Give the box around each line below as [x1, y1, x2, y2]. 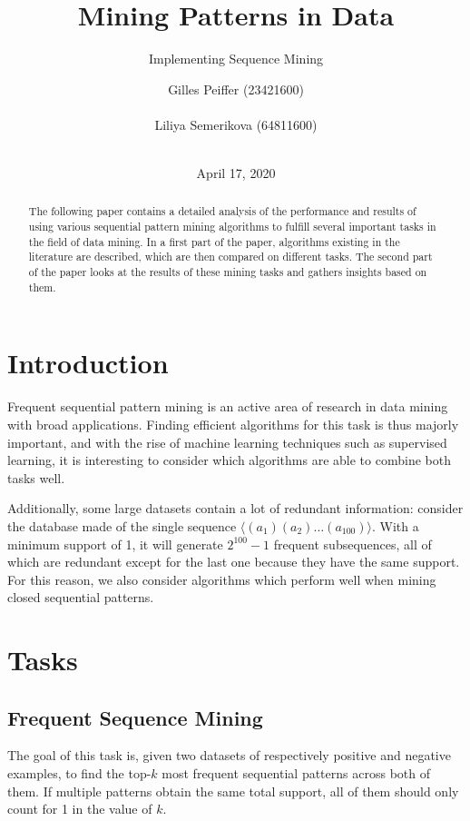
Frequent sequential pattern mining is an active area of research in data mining [7, 397, 448, 416]
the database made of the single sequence [7, 516, 237, 535]
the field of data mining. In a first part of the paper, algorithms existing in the [28, 233, 400, 249]
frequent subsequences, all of [273, 534, 432, 553]
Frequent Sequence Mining [7, 703, 263, 731]
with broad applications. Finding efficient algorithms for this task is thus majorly [7, 414, 459, 433]
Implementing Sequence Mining [148, 49, 324, 68]
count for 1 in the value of [7, 799, 152, 818]
